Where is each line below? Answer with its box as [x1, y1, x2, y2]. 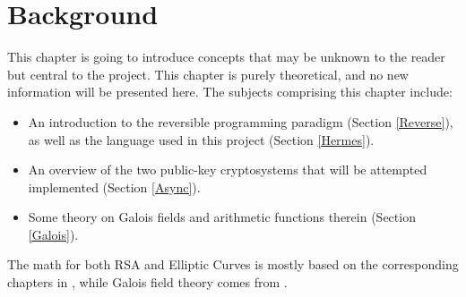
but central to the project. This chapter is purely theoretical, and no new [7, 64, 409, 83]
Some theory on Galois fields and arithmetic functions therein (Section [28, 208, 416, 226]
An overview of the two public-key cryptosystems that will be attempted [28, 160, 427, 179]
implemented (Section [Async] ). [28, 177, 201, 196]
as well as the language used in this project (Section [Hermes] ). [28, 130, 375, 148]
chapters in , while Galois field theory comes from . [7, 273, 288, 292]
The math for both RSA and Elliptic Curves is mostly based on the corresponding [7, 255, 459, 274]
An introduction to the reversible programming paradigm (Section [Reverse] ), [28, 112, 453, 131]
